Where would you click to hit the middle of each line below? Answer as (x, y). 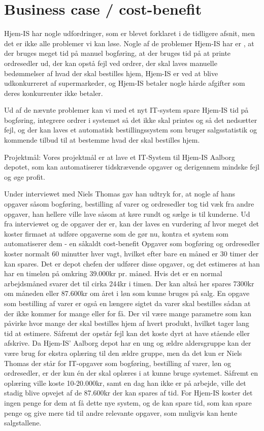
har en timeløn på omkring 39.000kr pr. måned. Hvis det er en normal (113, 273)
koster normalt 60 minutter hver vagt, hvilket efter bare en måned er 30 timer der (131, 253)
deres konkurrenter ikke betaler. (54, 93)
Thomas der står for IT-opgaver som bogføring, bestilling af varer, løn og (118, 363)
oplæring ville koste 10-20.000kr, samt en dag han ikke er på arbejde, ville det (125, 383)
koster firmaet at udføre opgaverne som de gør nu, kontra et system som (116, 233)
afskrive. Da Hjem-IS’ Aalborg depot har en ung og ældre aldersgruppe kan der (128, 343)
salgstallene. (23, 423)
